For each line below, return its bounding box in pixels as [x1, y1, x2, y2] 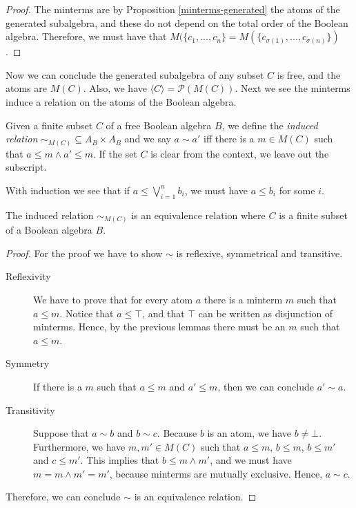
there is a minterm [204, 292, 283, 306]
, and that [142, 305, 185, 320]
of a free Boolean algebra [106, 117, 212, 132]
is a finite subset [279, 207, 348, 222]
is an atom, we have [207, 426, 291, 440]
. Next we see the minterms [235, 81, 350, 95]
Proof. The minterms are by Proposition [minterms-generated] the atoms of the [6, 2, 340, 16]
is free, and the [277, 67, 341, 82]
